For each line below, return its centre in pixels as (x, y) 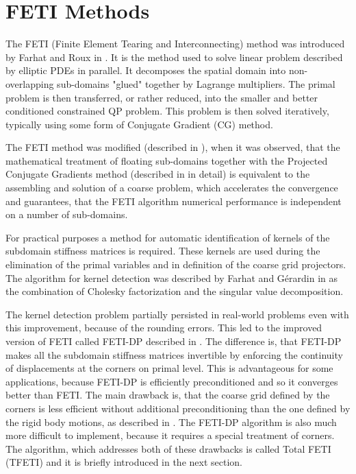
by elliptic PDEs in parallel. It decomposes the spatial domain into (146, 70)
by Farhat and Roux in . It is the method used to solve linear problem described (174, 57)
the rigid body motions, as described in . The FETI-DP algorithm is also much (171, 422)
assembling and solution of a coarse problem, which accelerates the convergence (172, 188)
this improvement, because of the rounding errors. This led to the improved (164, 328)
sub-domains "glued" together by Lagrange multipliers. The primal (196, 83)
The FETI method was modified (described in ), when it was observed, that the (173, 147)
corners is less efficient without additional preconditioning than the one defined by (178, 408)
